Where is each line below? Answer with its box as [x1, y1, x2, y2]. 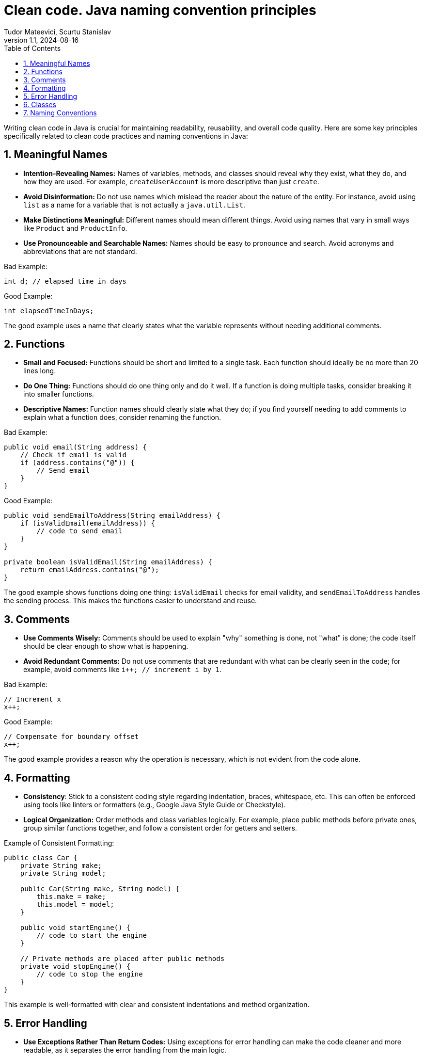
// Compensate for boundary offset [4, 733, 139, 741]
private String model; [20, 869, 106, 878]
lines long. [23, 367, 56, 375]
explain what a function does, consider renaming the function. [23, 413, 221, 422]
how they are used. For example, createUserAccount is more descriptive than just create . [23, 177, 319, 186]
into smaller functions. [23, 390, 94, 399]
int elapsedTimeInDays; [4, 306, 94, 315]
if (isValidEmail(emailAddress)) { [20, 519, 155, 528]
